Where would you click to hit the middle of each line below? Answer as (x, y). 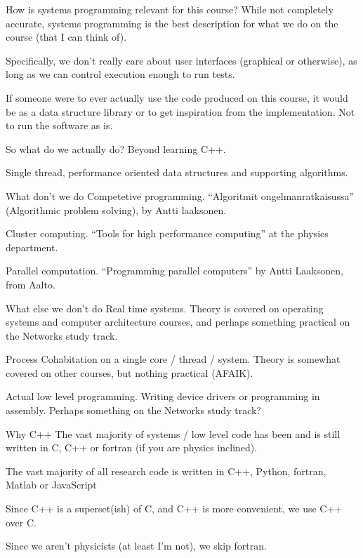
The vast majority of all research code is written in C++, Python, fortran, (166, 471)
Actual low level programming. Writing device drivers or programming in (163, 396)
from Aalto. (31, 284)
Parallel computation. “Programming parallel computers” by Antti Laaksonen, (174, 271)
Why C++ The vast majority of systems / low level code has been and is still (173, 433)
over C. (21, 522)
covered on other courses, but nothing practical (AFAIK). (130, 372)
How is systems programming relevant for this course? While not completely (170, 9)
